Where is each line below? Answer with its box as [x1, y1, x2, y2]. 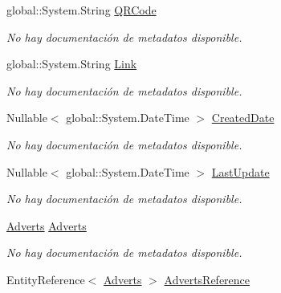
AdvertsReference [164, 271, 250, 287]
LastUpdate [211, 163, 270, 180]
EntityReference [6, 271, 85, 287]
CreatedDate [211, 109, 275, 126]
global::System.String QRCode [6, 2, 157, 18]
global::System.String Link [6, 55, 137, 72]
